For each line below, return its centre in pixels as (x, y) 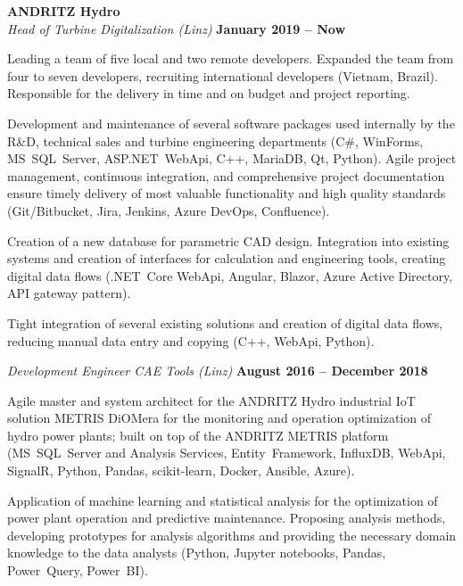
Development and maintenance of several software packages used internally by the (231, 123)
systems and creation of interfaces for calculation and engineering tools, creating (227, 258)
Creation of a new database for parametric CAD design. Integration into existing (228, 240)
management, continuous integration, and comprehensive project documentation (226, 175)
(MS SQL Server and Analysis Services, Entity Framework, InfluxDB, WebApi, (227, 453)
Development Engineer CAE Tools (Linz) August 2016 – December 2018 (218, 371)
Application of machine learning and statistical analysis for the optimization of (223, 500)
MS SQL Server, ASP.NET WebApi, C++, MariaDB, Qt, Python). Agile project (232, 158)
